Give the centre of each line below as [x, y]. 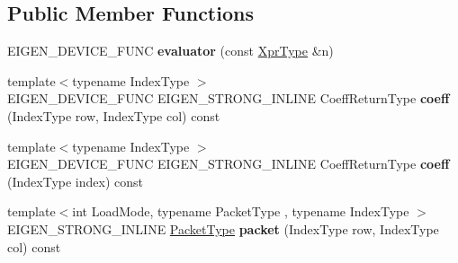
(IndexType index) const [75, 181]
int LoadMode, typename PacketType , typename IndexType [241, 211]
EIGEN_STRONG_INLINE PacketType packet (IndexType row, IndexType [223, 228]
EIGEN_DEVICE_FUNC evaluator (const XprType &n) [171, 51]
